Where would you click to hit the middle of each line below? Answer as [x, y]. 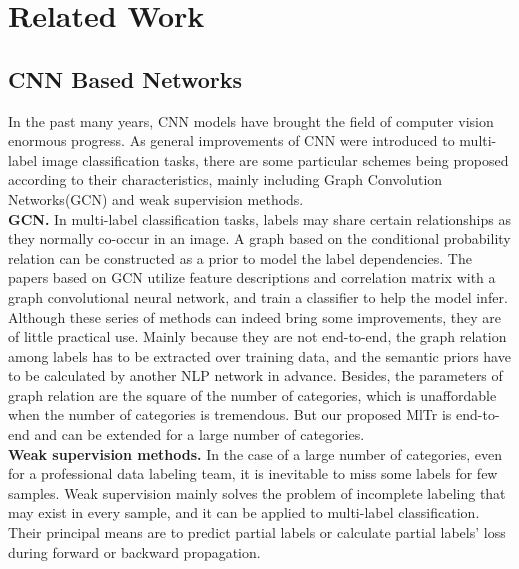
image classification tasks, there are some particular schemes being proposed [275, 159]
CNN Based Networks [125, 78]
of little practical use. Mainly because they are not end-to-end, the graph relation [257, 336]
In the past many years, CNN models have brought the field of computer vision [251, 120]
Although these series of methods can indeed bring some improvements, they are [254, 316]
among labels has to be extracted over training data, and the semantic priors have [259, 355]
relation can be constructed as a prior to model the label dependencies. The [240, 257]
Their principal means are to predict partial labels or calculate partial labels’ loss [257, 532]
